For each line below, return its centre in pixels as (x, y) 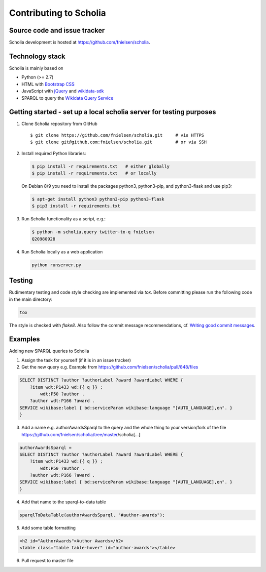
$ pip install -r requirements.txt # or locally (94, 173)
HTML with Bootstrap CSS (48, 84)
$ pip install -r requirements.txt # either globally (101, 166)
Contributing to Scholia (57, 13)
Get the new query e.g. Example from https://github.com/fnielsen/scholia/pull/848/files (110, 367)
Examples (25, 339)
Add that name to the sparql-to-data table (64, 502)
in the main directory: (31, 299)
